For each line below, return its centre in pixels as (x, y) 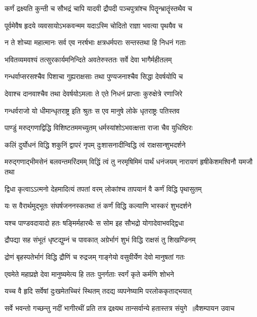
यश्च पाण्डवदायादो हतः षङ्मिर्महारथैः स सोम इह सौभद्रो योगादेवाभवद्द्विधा (94, 222)
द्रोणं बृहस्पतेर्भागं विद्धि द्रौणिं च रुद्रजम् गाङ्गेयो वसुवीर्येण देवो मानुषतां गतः (95, 256)
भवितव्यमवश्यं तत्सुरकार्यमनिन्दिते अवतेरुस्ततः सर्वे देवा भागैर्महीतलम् (88, 59)
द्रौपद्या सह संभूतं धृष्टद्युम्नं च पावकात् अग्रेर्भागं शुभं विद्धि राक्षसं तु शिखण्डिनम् (100, 240)
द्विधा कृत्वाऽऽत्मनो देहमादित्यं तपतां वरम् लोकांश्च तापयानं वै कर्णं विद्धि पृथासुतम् (103, 188)
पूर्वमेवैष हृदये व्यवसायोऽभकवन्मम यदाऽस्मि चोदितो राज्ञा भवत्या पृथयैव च (94, 25)
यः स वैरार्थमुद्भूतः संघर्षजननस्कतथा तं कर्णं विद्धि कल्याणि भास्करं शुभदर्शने (98, 206)
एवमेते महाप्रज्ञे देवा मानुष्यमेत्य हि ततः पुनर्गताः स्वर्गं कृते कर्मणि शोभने (89, 274)
